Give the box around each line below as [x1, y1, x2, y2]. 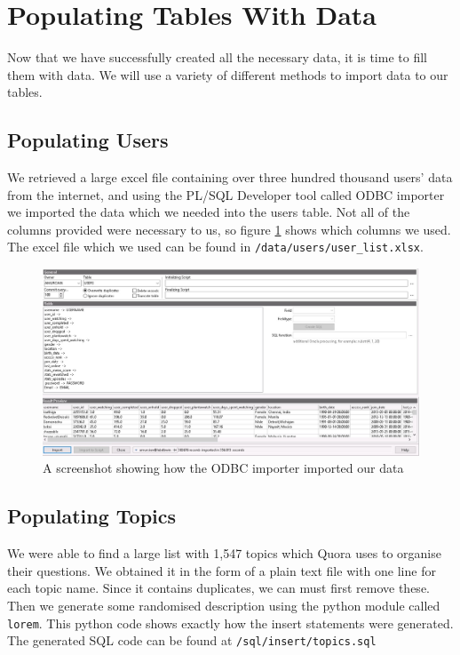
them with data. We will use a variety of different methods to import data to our [7, 65, 448, 84]
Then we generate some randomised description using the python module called [7, 596, 440, 615]
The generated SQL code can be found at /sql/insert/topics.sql [7, 631, 377, 650]
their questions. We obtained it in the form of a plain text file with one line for [7, 561, 436, 579]
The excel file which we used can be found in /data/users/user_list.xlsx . [7, 237, 424, 256]
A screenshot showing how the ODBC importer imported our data [43, 459, 404, 477]
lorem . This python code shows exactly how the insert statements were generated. [7, 613, 454, 632]
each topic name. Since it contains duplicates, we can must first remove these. [7, 579, 430, 597]
